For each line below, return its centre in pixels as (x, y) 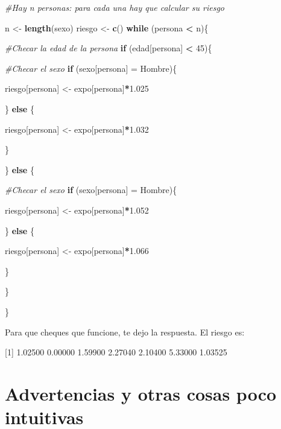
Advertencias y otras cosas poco (141, 393)
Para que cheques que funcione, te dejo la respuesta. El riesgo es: (125, 332)
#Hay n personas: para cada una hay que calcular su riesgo (115, 7)
